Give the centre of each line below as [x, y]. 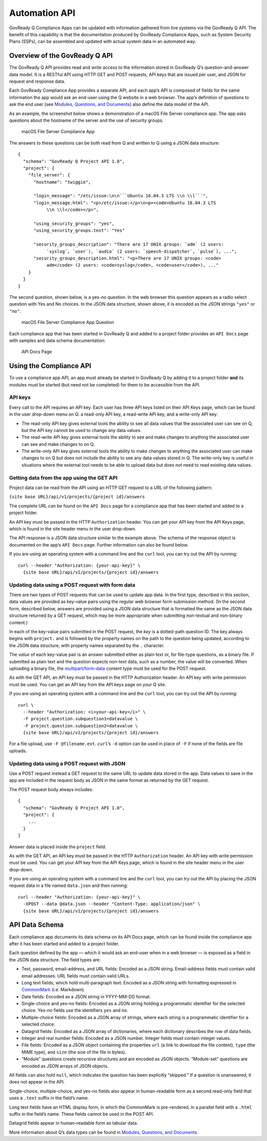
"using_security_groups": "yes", [74, 224]
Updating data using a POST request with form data [72, 585]
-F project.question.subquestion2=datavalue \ [80, 726]
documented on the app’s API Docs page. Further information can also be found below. [99, 544]
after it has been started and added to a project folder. [64, 943]
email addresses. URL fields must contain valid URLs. [76, 976]
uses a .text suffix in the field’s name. [49, 1098]
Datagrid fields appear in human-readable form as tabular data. [74, 1123]
